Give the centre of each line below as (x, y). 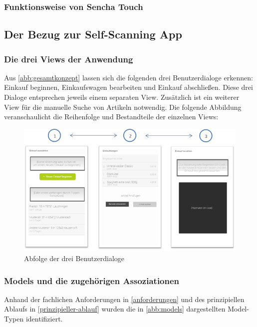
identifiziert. (44, 319)
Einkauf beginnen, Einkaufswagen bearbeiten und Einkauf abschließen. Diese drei (128, 87)
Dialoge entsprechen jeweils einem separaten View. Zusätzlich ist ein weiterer (122, 97)
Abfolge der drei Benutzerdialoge (74, 258)
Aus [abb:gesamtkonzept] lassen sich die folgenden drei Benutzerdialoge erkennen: (128, 77)
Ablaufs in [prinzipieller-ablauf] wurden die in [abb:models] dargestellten (115, 309)
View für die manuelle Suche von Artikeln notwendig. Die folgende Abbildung (123, 107)
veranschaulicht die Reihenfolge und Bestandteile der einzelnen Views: (111, 117)
